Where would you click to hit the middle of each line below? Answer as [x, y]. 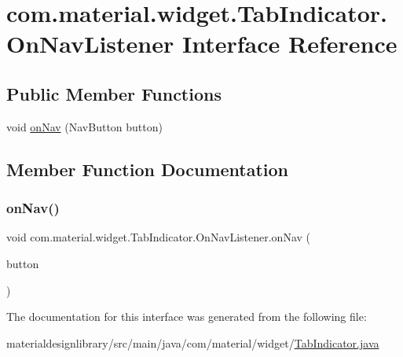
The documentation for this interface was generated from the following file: [187, 317]
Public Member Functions [114, 93]
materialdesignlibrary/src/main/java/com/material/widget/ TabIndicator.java [193, 342]
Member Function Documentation [148, 169]
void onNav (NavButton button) [84, 126]
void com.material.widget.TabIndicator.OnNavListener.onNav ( [158, 237]
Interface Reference [289, 44]
